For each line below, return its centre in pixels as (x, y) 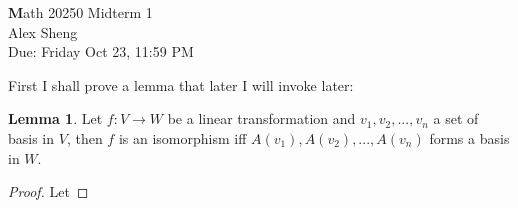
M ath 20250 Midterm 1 (80, 12)
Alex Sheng (43, 31)
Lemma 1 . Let (55, 118)
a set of (456, 118)
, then (84, 137)
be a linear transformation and (261, 118)
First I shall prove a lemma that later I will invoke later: (181, 84)
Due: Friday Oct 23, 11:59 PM (101, 51)
